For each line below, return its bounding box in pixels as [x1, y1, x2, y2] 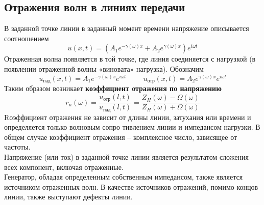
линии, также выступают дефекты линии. [4, 191, 133, 202]
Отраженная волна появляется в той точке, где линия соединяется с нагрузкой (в [4, 53, 256, 64]
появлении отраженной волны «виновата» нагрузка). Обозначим [4, 63, 204, 74]
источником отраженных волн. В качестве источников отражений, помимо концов [4, 181, 258, 192]
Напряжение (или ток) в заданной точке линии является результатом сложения [4, 152, 249, 162]
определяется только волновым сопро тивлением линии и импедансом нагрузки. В [4, 122, 260, 132]
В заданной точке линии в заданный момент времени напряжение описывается [4, 23, 249, 34]
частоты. [4, 141, 31, 152]
